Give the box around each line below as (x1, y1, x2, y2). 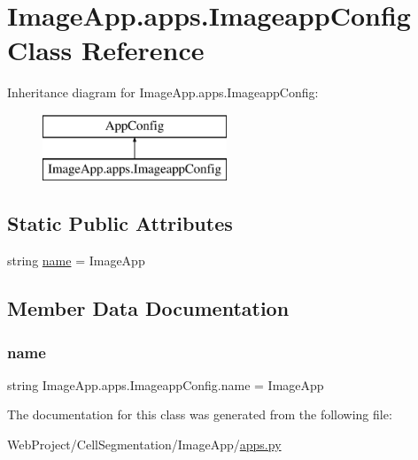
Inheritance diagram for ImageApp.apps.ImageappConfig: (7, 83, 319, 102)
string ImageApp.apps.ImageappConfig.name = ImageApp (7, 375, 324, 394)
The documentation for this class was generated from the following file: (7, 405, 392, 424)
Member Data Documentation (7, 295, 290, 322)
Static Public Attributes (7, 210, 233, 237)
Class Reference (7, 32, 205, 68)
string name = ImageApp (7, 251, 145, 270)
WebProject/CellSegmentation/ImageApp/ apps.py (7, 435, 282, 454)
